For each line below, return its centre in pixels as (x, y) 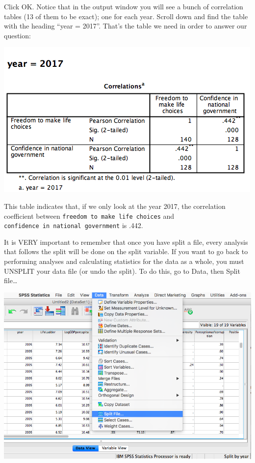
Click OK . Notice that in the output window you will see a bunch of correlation (124, 6)
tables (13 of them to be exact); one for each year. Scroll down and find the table (126, 16)
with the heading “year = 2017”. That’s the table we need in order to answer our (126, 26)
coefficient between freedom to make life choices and (89, 216)
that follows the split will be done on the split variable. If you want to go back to (126, 251)
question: (17, 35)
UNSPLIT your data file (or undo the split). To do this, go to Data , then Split (122, 271)
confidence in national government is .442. (74, 225)
